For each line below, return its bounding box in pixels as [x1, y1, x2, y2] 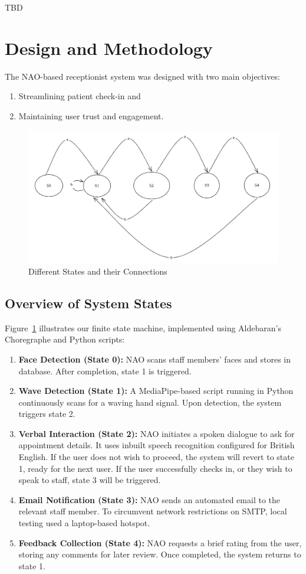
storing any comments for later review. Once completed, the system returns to [18, 548, 301, 560]
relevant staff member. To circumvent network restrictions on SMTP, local [18, 505, 287, 517]
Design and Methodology [5, 35, 213, 60]
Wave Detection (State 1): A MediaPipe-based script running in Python [18, 384, 294, 397]
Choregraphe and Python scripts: [5, 333, 125, 345]
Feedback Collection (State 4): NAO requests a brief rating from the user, [18, 536, 302, 549]
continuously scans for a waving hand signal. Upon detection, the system [18, 396, 282, 408]
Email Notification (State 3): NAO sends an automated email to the [18, 493, 280, 505]
